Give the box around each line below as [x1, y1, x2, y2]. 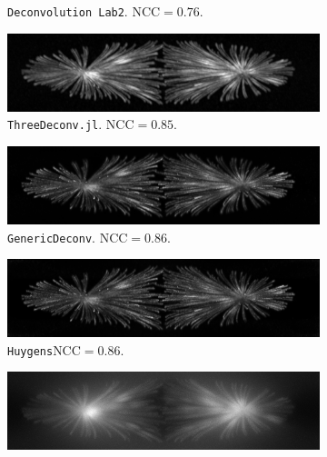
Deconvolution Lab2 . [7, 2, 128, 20]
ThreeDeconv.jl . [7, 114, 103, 134]
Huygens [7, 344, 54, 358]
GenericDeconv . [7, 227, 95, 246]
